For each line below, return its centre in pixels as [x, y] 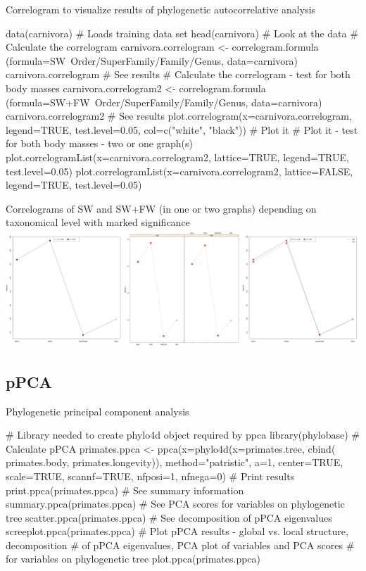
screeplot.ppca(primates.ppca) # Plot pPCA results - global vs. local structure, [177, 531]
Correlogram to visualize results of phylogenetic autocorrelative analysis [161, 9]
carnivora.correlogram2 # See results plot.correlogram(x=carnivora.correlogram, [179, 116]
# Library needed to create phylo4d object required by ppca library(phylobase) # [183, 435]
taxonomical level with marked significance [98, 222]
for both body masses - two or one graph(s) [100, 143]
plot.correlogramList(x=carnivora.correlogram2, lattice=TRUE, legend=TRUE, [177, 157]
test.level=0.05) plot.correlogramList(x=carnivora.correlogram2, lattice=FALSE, [179, 171]
